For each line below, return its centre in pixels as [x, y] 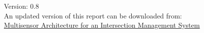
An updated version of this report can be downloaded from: [93, 15]
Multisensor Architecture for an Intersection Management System [102, 25]
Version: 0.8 [21, 6]
